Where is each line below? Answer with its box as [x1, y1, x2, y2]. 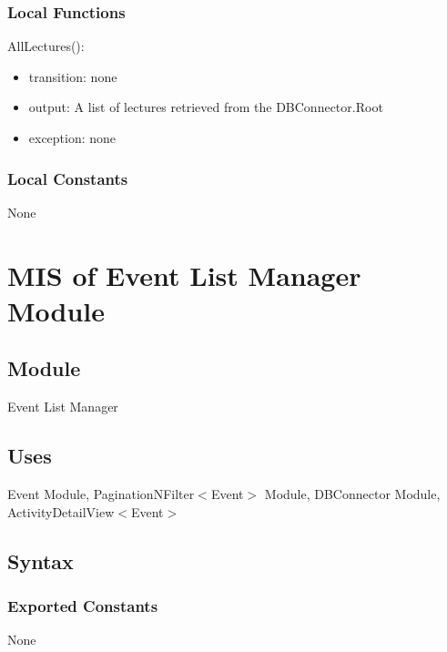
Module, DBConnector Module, [264, 484, 441, 503]
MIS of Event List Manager [7, 256, 361, 293]
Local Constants [7, 167, 128, 189]
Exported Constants [7, 594, 158, 616]
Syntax [7, 546, 74, 575]
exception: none [28, 128, 117, 147]
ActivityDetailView [7, 502, 115, 521]
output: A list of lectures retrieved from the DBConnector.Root [28, 97, 383, 117]
